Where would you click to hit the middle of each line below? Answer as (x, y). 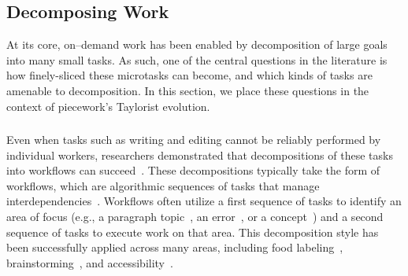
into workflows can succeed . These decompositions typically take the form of (193, 170)
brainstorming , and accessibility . (90, 262)
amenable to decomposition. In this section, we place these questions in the (188, 90)
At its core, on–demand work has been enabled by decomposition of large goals (197, 44)
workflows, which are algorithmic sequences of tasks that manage (163, 185)
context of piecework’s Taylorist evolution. (108, 106)
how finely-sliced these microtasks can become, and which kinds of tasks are (189, 75)
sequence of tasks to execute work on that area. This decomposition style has (193, 232)
